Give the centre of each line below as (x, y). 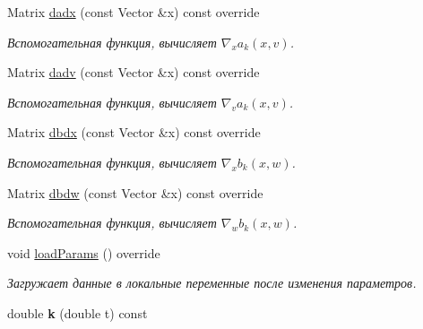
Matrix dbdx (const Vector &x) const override (134, 132)
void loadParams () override (84, 252)
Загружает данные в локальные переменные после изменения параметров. (212, 283)
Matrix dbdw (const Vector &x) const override (135, 192)
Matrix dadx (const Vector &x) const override (134, 12)
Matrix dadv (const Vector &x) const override (134, 72)
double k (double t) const (78, 312)
